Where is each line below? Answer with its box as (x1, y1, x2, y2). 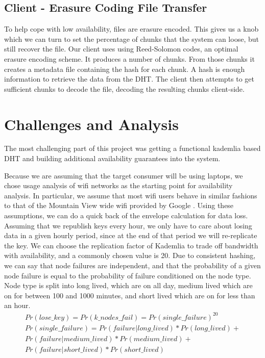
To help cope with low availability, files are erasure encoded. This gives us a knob (4, 23, 259, 34)
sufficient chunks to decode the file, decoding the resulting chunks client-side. (4, 83, 245, 94)
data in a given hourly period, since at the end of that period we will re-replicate (4, 230, 257, 241)
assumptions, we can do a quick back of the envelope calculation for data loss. (4, 210, 248, 221)
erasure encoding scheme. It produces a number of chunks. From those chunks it (4, 53, 255, 64)
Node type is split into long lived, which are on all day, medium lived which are (4, 280, 253, 291)
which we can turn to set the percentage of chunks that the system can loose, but (4, 33, 259, 44)
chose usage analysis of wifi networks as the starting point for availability (4, 180, 233, 191)
